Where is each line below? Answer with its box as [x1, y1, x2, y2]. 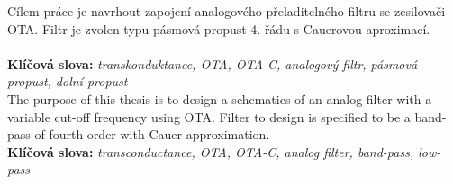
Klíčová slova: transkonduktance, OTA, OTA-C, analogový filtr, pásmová [7, 54, 418, 73]
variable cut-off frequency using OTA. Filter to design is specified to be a [7, 107, 411, 126]
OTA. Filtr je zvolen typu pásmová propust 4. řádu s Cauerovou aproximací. [7, 19, 430, 38]
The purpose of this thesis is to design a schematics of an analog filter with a [7, 89, 432, 108]
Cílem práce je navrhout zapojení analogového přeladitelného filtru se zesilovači [7, 2, 446, 20]
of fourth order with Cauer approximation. [34, 125, 270, 144]
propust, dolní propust [7, 72, 128, 91]
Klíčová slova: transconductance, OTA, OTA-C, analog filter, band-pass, [7, 142, 414, 161]
